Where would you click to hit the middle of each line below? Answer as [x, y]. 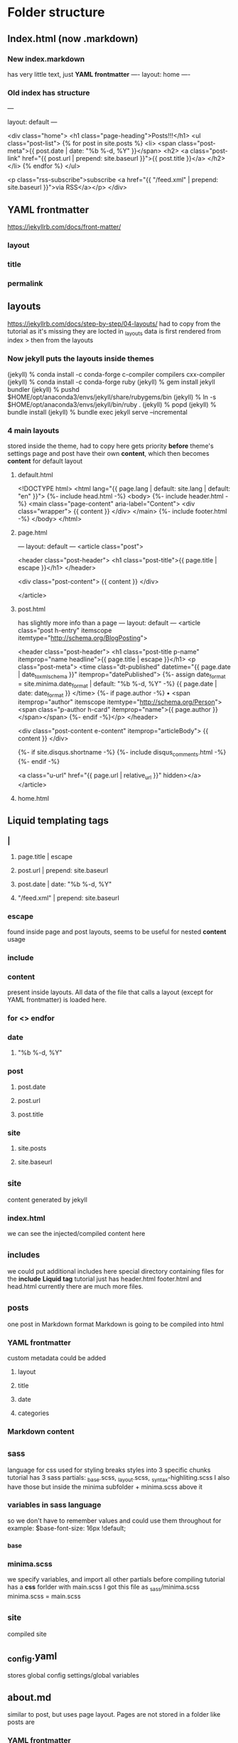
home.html [33, 798]
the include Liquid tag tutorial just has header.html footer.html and [105, 1279]
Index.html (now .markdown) [73, 39]
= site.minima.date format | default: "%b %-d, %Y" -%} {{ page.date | [117, 684]
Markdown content [41, 1432]
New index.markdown [46, 59]
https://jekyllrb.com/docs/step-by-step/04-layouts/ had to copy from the [114, 324]
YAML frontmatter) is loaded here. [57, 1000]
